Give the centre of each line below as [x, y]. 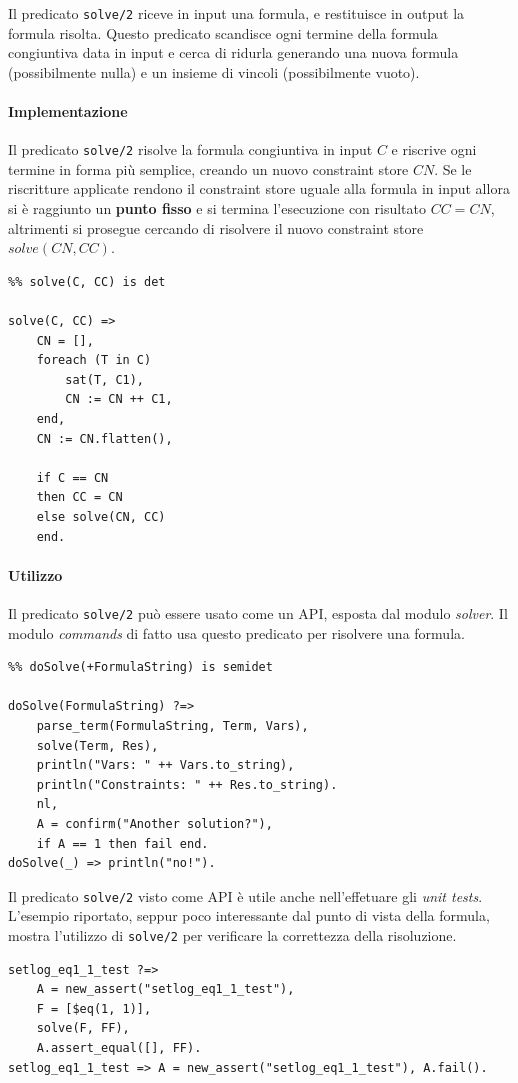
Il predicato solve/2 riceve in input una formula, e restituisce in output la [236, 13]
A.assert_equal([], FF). [119, 1048]
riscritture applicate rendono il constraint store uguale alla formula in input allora [259, 188]
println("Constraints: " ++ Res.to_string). [187, 784]
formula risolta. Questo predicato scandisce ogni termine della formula [223, 32]
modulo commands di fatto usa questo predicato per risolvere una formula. [236, 632]
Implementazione [68, 111]
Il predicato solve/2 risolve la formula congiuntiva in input [190, 149]
